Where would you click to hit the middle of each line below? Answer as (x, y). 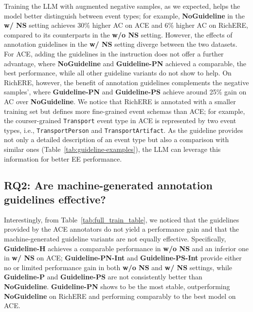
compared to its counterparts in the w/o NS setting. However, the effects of (118, 34)
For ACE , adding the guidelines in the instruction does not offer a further (114, 53)
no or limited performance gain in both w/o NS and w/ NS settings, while (118, 267)
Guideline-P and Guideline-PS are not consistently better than (103, 277)
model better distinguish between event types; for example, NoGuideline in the (125, 15)
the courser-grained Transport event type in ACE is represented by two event (120, 120)
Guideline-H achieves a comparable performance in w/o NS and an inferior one (126, 248)
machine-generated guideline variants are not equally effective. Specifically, (115, 239)
